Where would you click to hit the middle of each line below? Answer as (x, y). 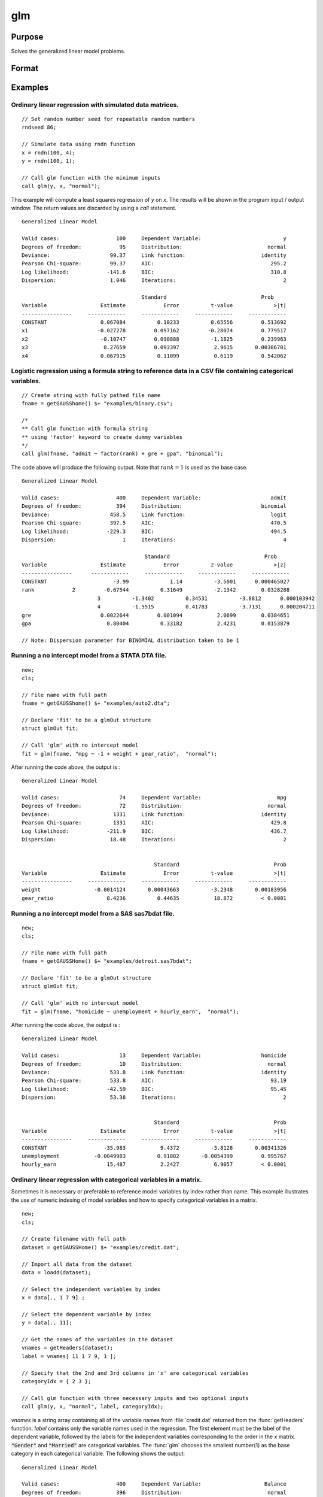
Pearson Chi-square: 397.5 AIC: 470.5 (154, 523)
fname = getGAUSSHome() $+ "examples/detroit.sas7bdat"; (107, 961)
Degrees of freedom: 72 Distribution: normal (154, 806)
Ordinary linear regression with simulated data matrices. (95, 105)
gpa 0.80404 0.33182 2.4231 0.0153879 (156, 623)
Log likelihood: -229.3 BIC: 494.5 (154, 531)
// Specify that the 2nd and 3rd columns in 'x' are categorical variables (135, 1373)
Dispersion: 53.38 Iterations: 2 (154, 1098)
